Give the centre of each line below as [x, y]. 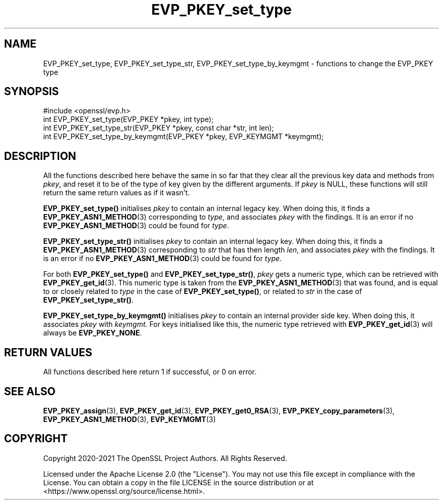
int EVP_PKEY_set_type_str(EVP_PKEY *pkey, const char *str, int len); [159, 128]
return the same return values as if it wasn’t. [117, 193]
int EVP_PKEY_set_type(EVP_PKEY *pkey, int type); [128, 119]
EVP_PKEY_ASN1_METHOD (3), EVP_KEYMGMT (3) [129, 419]
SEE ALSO [30, 391]
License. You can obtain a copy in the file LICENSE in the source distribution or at [179, 482]
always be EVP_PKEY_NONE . [93, 333]
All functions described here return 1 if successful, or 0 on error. [150, 372]
